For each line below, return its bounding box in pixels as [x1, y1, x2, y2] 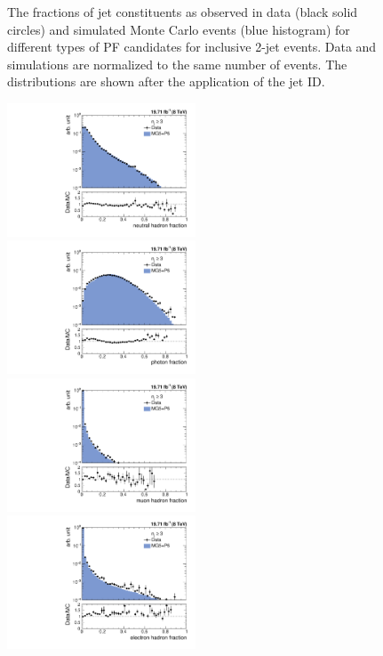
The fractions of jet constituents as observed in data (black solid [7, 3, 358, 20]
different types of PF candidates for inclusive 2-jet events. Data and [7, 37, 377, 56]
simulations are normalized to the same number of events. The [7, 54, 347, 73]
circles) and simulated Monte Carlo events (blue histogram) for [7, 20, 350, 38]
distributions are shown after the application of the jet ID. [7, 72, 325, 91]
